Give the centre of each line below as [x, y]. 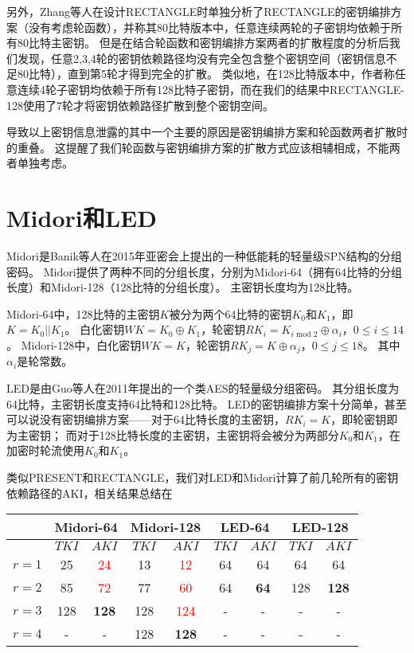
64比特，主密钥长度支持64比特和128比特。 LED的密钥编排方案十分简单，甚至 [207, 403]
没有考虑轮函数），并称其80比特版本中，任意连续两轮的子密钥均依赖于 [209, 27]
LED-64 [245, 527]
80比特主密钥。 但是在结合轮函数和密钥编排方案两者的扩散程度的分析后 [203, 43]
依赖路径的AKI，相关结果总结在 [90, 493]
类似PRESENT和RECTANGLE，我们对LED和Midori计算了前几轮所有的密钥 [203, 477]
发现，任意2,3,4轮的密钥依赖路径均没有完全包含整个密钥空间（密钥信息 [201, 58]
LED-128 [320, 527]
